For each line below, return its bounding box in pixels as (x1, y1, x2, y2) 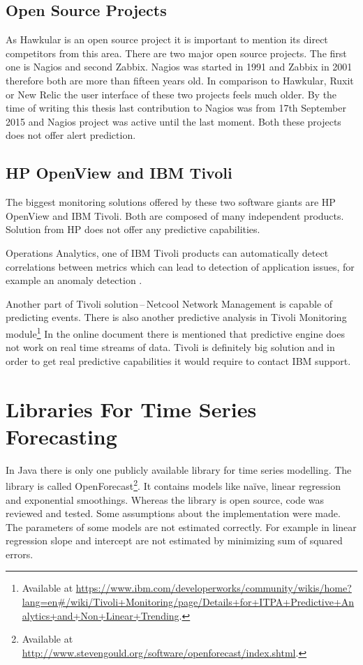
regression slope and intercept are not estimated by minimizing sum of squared (6, 533, 343, 548)
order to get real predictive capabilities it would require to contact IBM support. (6, 353, 351, 368)
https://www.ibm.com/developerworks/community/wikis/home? (75, 581, 352, 595)
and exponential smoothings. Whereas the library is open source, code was (6, 492, 325, 507)
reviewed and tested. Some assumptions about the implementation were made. (6, 506, 341, 521)
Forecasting (6, 421, 117, 450)
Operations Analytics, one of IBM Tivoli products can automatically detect (6, 245, 329, 260)
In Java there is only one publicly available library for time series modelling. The (6, 462, 352, 477)
